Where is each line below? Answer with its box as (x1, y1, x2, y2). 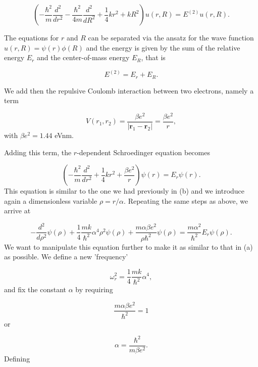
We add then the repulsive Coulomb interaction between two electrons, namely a (4, 85, 254, 96)
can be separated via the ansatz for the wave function (88, 32, 254, 42)
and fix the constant (4, 284, 66, 295)
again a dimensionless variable (4, 195, 97, 206)
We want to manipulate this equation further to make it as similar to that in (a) (4, 241, 253, 252)
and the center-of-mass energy (36, 52, 130, 63)
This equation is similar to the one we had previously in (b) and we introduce (4, 186, 245, 196)
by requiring (75, 284, 113, 295)
